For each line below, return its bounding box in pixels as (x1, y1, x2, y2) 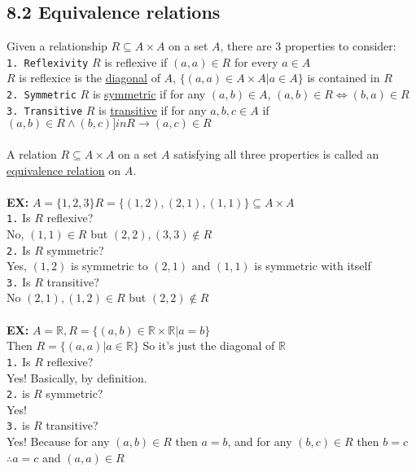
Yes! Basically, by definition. (7, 369, 147, 386)
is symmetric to (70, 257, 148, 274)
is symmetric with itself (254, 257, 371, 274)
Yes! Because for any (7, 433, 110, 450)
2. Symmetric (7, 90, 77, 102)
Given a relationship (7, 37, 107, 55)
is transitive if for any (99, 101, 207, 118)
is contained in (307, 69, 380, 86)
